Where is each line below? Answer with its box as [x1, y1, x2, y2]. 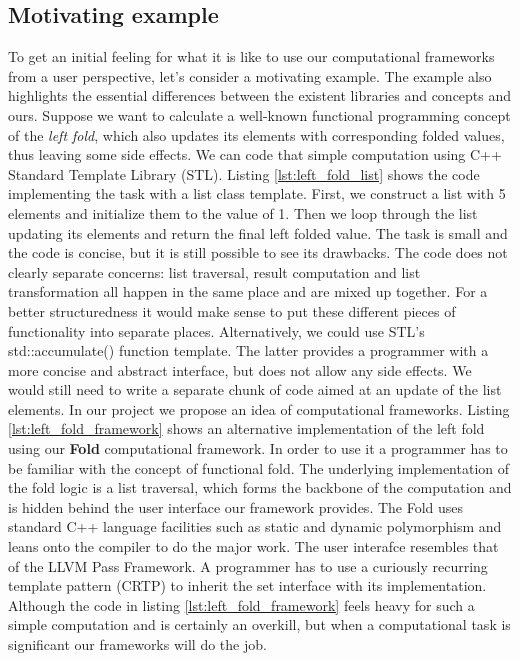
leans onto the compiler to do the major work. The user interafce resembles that [8, 536, 499, 557]
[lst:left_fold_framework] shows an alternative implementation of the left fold [8, 418, 485, 439]
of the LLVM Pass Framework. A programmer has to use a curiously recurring [8, 555, 488, 576]
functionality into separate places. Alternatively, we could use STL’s [8, 320, 425, 341]
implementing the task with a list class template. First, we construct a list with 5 [8, 183, 506, 204]
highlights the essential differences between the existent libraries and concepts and [8, 85, 512, 106]
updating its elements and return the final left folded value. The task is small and [8, 222, 508, 243]
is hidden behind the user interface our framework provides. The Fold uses [8, 496, 464, 517]
